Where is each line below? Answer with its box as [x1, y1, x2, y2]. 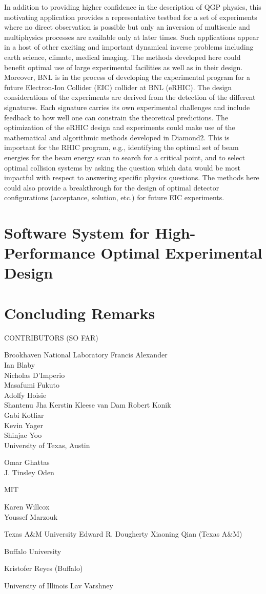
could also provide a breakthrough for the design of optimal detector [4, 182, 219, 193]
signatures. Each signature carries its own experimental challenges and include [4, 101, 250, 112]
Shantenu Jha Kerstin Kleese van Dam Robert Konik [4, 399, 171, 410]
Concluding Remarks [4, 302, 155, 323]
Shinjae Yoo [4, 430, 42, 440]
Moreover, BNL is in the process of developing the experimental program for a [4, 72, 250, 82]
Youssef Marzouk [4, 511, 58, 522]
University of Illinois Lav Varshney [4, 580, 113, 591]
